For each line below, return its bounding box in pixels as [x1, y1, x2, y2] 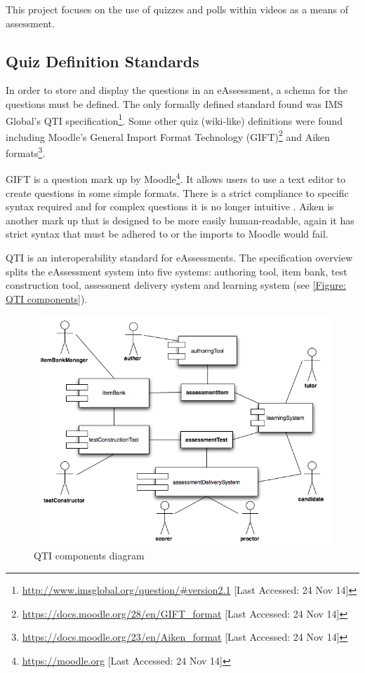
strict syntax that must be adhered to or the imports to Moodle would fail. [6, 226, 328, 241]
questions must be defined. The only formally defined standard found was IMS [6, 96, 343, 111]
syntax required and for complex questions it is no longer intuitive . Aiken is [6, 199, 334, 214]
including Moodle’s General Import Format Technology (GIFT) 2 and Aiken [6, 127, 331, 144]
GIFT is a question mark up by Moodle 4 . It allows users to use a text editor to [6, 170, 346, 186]
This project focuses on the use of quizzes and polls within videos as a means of [6, 2, 348, 16]
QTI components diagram [34, 548, 145, 563]
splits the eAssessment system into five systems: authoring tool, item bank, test [6, 264, 347, 278]
